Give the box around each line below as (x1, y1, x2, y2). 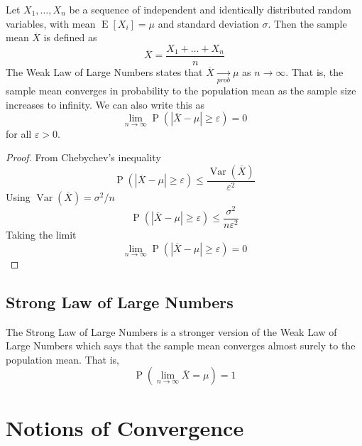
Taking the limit (6, 227, 77, 241)
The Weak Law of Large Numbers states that (6, 64, 203, 79)
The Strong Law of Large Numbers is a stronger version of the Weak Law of (6, 324, 337, 339)
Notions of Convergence (6, 413, 244, 442)
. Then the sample (268, 16, 347, 31)
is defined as (43, 30, 97, 45)
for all (6, 126, 32, 141)
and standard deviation (158, 16, 259, 31)
